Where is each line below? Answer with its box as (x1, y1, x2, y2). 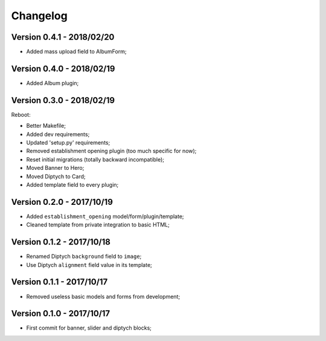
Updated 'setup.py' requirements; (26, 139, 110, 146)
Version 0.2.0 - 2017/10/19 (11, 196, 113, 207)
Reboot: (11, 111, 31, 118)
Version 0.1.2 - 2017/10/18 (11, 237, 111, 247)
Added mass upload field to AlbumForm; (26, 48, 127, 55)
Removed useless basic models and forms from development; (26, 293, 181, 300)
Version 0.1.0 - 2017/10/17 (11, 308, 110, 319)
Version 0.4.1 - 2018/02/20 (11, 32, 115, 42)
